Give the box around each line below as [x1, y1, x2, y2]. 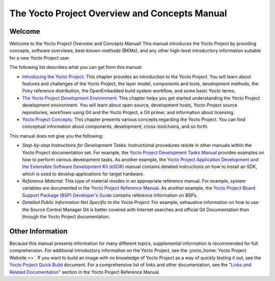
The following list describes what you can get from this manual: [9, 64, 143, 70]
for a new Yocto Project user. [9, 55, 71, 61]
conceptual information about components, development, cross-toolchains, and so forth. [22, 123, 209, 130]
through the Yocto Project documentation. [22, 214, 111, 220]
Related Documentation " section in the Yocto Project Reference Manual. [9, 269, 160, 275]
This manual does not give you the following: [9, 133, 104, 139]
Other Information [9, 227, 68, 236]
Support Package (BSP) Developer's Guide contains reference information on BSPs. [22, 192, 198, 198]
